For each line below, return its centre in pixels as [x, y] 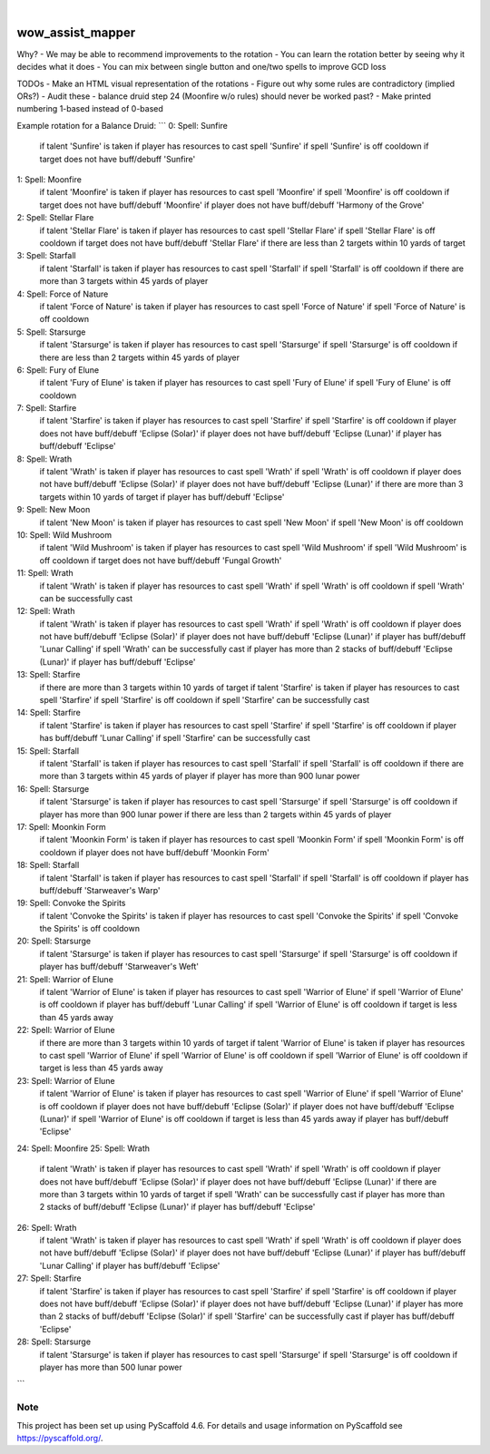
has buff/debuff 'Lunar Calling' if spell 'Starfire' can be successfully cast [175, 738]
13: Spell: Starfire [49, 675]
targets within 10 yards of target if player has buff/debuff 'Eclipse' [162, 497]
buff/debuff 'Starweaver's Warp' [100, 890]
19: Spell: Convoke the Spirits [71, 903]
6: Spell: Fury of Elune [58, 370]
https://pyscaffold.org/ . [60, 1438]
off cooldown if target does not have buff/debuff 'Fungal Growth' [161, 560]
